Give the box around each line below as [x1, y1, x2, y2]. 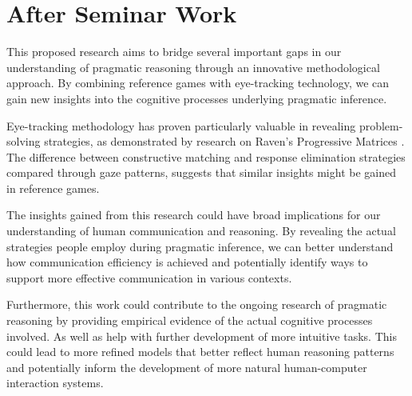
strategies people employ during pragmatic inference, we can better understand [6, 238, 394, 254]
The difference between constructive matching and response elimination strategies [6, 148, 406, 165]
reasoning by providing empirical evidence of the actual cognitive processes [6, 312, 373, 329]
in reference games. [6, 179, 100, 196]
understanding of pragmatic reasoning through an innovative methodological [6, 58, 380, 75]
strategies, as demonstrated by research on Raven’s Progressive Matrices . [44, 133, 405, 150]
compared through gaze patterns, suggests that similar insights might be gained [6, 164, 396, 181]
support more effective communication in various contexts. [6, 269, 292, 286]
